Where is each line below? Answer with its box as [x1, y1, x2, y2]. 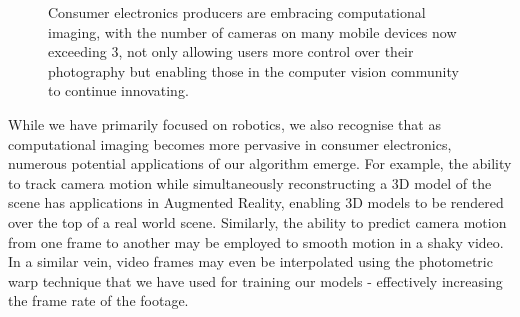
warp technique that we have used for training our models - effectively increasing [8, 270, 503, 291]
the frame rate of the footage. [8, 290, 189, 311]
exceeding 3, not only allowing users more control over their [48, 41, 414, 62]
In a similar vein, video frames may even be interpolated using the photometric [8, 251, 493, 272]
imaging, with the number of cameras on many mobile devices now [48, 21, 457, 42]
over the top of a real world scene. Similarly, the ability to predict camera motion [8, 211, 507, 232]
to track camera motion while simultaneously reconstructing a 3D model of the [8, 172, 492, 193]
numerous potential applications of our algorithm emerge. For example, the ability [8, 153, 512, 174]
